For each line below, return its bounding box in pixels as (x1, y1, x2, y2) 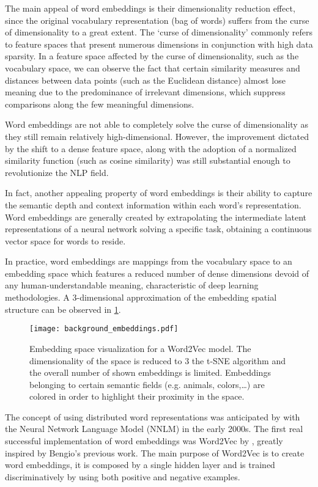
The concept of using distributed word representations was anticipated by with (5, 410, 300, 423)
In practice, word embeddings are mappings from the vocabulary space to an (5, 255, 292, 268)
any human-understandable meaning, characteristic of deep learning (5, 279, 259, 291)
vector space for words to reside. (5, 234, 126, 247)
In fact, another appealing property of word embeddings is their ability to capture (5, 186, 312, 199)
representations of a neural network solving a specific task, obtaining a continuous (5, 222, 312, 235)
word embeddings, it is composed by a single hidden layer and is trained (5, 458, 275, 471)
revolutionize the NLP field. (5, 166, 109, 178)
